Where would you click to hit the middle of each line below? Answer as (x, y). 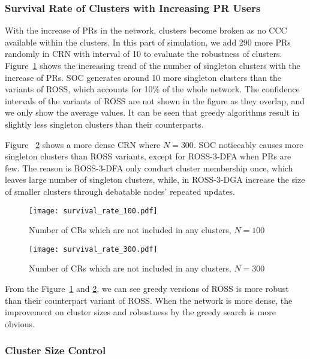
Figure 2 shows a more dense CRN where (83, 144)
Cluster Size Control (55, 350)
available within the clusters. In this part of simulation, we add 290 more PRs (148, 42)
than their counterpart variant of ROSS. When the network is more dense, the (149, 300)
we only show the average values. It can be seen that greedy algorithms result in (152, 112)
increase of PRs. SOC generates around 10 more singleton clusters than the (143, 77)
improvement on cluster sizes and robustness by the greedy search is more (140, 312)
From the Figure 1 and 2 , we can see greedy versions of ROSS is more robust (147, 289)
